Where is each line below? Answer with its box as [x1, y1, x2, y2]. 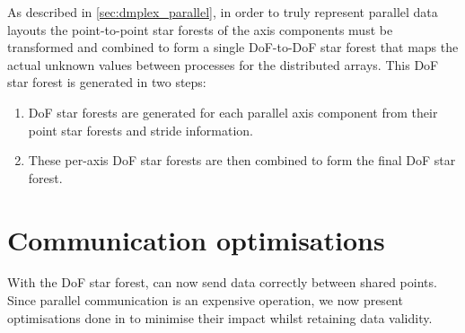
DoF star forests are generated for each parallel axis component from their [28, 102, 438, 121]
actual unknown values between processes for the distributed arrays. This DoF [7, 55, 439, 74]
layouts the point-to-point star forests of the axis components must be [7, 20, 393, 39]
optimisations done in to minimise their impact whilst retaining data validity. [7, 308, 433, 327]
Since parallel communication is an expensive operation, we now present [7, 291, 403, 310]
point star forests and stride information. [28, 120, 253, 139]
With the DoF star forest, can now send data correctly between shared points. [7, 273, 437, 292]
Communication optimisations [7, 221, 385, 258]
